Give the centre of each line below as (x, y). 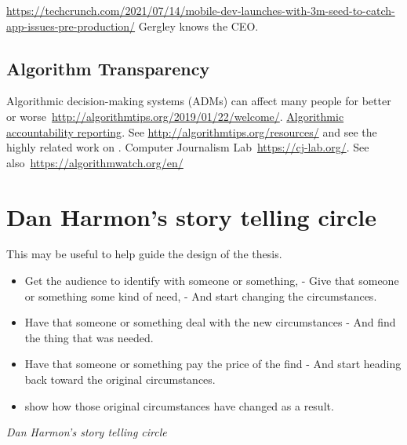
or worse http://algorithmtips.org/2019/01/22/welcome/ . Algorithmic (175, 116)
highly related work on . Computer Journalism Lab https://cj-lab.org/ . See (188, 147)
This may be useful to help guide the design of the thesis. (144, 254)
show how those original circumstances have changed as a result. (179, 405)
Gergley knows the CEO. (198, 26)
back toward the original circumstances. (120, 379)
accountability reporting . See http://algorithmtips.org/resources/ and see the (192, 131)
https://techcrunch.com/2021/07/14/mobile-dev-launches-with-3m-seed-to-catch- (201, 10)
